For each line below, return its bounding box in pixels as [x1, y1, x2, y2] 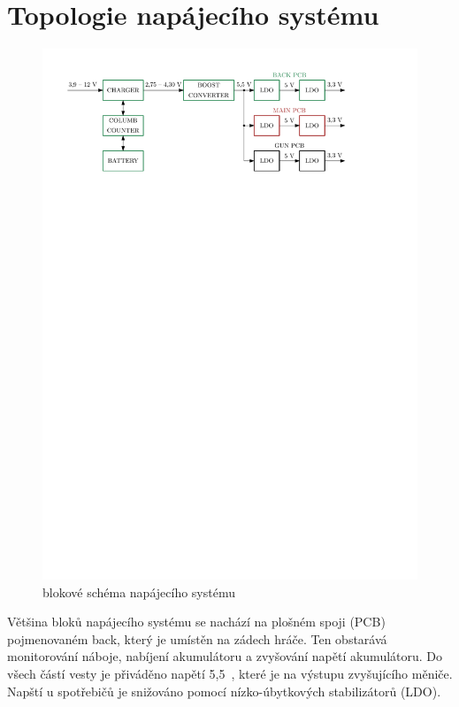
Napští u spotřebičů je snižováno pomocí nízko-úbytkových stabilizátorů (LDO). [7, 681, 441, 700]
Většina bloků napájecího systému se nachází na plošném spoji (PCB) [7, 612, 386, 631]
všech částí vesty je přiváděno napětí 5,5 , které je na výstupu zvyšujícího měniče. [7, 665, 453, 683]
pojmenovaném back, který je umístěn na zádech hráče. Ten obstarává [7, 629, 387, 648]
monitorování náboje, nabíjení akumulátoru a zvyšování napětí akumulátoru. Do [7, 647, 443, 665]
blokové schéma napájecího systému [42, 582, 235, 601]
